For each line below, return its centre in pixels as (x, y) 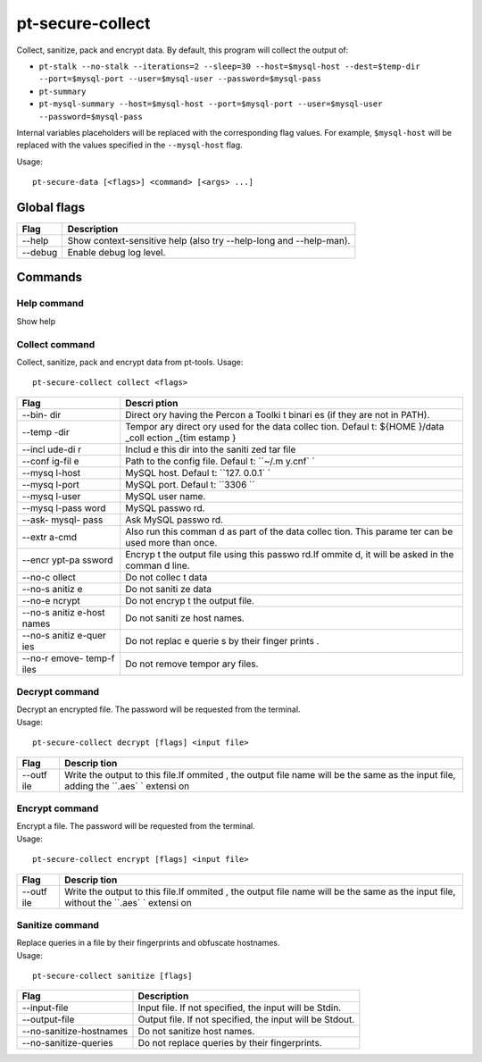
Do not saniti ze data (168, 589)
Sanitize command (58, 924)
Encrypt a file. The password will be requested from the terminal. (136, 826)
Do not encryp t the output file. (190, 600)
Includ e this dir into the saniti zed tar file (211, 449)
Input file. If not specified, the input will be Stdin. (240, 1008)
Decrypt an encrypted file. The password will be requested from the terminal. (158, 709)
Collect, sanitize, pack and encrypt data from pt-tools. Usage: (130, 362)
